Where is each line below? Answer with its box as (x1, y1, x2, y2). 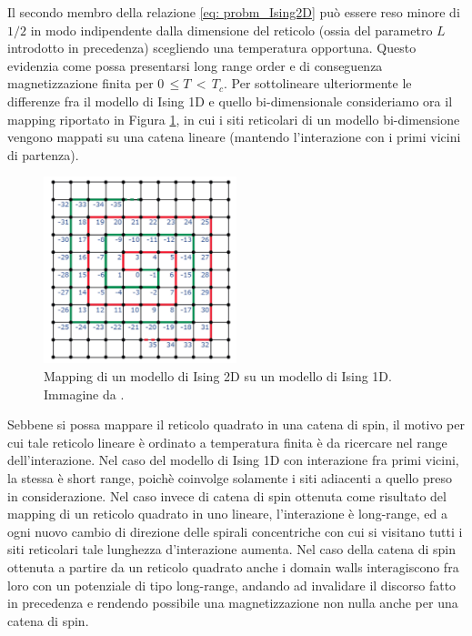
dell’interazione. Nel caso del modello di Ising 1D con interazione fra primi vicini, (7, 450, 459, 469)
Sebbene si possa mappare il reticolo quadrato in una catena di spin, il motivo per (7, 415, 465, 434)
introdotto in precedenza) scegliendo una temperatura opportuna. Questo (7, 38, 417, 57)
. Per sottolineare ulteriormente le (224, 74, 412, 93)
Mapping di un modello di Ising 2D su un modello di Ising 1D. (44, 366, 392, 385)
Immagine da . (44, 384, 125, 403)
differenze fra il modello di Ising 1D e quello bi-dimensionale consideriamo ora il (7, 91, 453, 110)
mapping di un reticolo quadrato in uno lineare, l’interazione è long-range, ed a (7, 504, 448, 523)
